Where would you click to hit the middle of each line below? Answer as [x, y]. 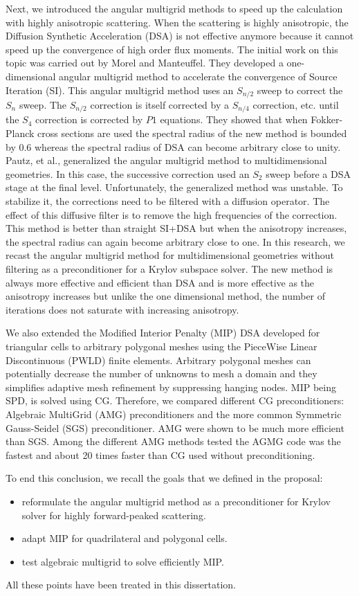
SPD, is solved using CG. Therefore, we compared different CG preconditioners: [175, 400]
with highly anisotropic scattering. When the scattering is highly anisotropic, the [177, 22]
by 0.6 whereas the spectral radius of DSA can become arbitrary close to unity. [173, 146]
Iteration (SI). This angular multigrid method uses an [120, 90]
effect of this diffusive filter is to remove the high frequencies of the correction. [172, 214]
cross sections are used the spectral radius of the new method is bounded [192, 133]
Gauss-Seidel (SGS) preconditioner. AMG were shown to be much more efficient [175, 427]
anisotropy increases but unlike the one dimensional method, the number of [166, 296]
